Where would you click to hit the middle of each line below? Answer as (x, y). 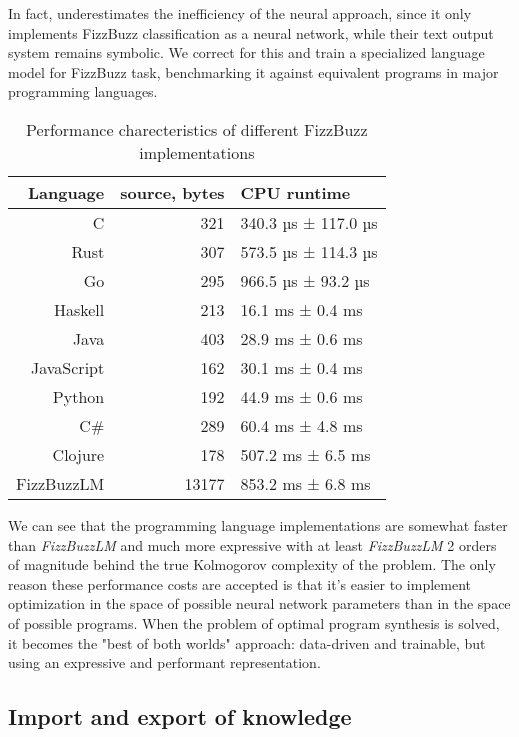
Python (78, 396)
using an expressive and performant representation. (164, 662)
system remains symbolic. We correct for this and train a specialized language (246, 52)
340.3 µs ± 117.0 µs (309, 222)
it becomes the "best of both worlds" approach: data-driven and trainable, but (247, 642)
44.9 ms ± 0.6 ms (301, 396)
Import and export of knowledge (180, 716)
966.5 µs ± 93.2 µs (305, 280)
